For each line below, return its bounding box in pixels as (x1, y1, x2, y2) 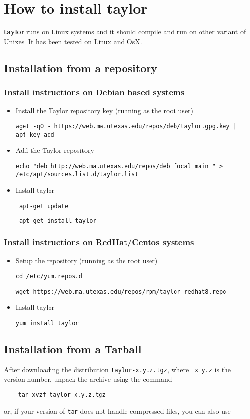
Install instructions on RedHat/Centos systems (4, 236, 194, 248)
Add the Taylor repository (15, 145, 94, 155)
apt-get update (19, 202, 69, 209)
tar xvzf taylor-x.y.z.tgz (18, 391, 106, 398)
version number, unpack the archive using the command (4, 374, 172, 384)
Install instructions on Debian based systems (4, 86, 185, 98)
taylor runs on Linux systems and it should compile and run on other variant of (4, 27, 246, 37)
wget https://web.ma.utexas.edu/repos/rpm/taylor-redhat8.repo (15, 288, 226, 295)
